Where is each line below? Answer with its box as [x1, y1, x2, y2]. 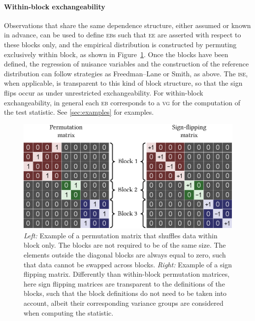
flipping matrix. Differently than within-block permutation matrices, [24, 269, 230, 279]
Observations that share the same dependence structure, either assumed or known [4, 20, 251, 30]
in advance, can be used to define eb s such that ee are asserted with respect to [4, 30, 241, 40]
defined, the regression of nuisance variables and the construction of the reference [4, 59, 249, 69]
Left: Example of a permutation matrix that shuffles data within [24, 230, 218, 240]
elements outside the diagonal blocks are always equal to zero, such [24, 250, 226, 259]
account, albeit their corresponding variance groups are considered [24, 297, 223, 308]
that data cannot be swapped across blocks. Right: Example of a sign [24, 259, 232, 269]
